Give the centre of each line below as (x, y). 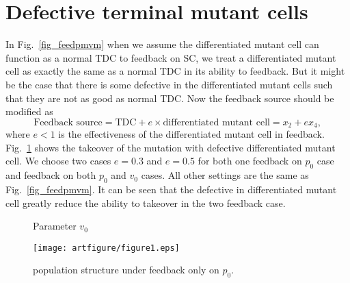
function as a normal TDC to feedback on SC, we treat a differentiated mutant (171, 57)
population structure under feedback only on (126, 270)
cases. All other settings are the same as (225, 175)
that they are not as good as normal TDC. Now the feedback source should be (170, 98)
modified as (29, 111)
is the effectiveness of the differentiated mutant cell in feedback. (191, 134)
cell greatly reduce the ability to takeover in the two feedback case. (146, 202)
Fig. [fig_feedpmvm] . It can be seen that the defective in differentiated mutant (171, 189)
